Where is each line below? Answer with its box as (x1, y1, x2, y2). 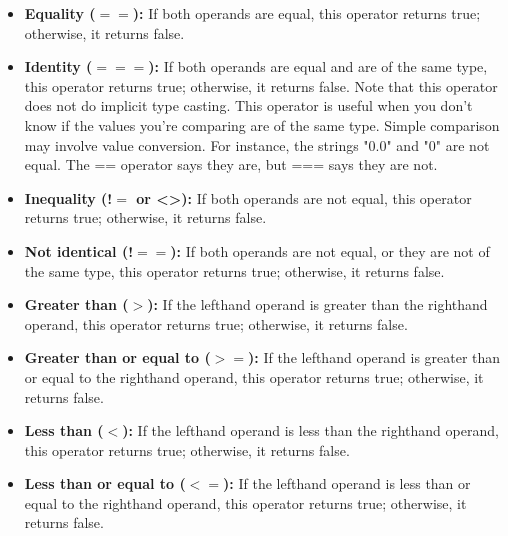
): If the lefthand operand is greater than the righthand (147, 294, 488, 315)
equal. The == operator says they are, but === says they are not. (24, 154, 438, 175)
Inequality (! (24, 187, 113, 208)
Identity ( (24, 56, 93, 77)
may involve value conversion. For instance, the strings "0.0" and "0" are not (24, 134, 490, 155)
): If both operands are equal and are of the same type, (148, 56, 488, 77)
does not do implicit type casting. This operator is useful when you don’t (24, 95, 473, 116)
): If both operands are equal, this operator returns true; (132, 3, 481, 23)
